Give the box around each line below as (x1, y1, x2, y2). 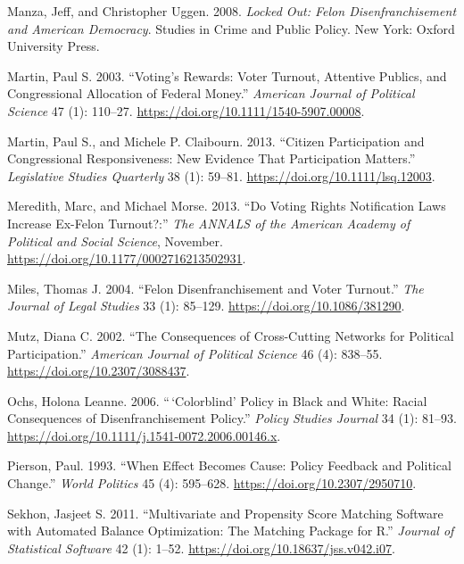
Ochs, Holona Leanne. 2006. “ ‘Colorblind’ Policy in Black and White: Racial (7, 391, 427, 410)
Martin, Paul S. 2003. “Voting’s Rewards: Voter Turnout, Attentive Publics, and (7, 66, 447, 85)
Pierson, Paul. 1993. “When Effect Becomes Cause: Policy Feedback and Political (7, 456, 452, 475)
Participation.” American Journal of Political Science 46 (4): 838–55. (7, 344, 383, 362)
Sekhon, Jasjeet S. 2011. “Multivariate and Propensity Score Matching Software (7, 503, 443, 522)
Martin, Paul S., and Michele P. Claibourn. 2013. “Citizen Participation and (7, 131, 425, 150)
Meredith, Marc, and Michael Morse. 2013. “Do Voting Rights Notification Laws (7, 196, 446, 215)
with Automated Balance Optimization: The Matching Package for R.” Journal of (7, 521, 454, 540)
